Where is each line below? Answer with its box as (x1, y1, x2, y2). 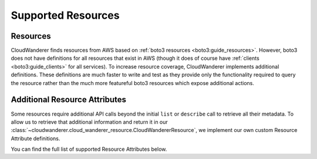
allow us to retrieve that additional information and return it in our (11, 118, 168, 126)
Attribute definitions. (11, 135, 60, 142)
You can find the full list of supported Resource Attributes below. (11, 146, 167, 153)
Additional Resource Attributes (11, 94, 126, 105)
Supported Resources (11, 9, 120, 22)
